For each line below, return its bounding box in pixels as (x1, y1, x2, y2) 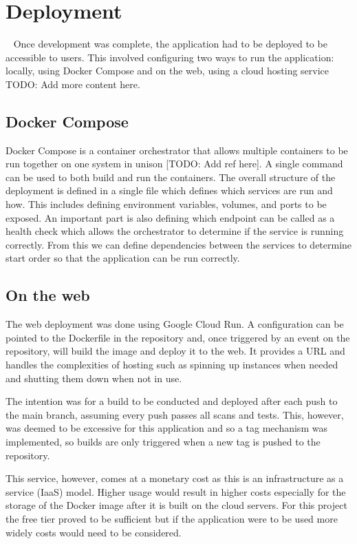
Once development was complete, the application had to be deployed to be (13, 36, 327, 51)
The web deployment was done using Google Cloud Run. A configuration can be (6, 317, 344, 331)
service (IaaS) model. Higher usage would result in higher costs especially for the (6, 484, 346, 499)
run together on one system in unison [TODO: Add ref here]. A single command (6, 156, 343, 171)
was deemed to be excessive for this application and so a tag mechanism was (6, 421, 327, 435)
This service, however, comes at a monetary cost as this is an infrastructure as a (6, 471, 344, 485)
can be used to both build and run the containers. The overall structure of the (6, 169, 336, 184)
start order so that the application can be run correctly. (6, 251, 240, 265)
